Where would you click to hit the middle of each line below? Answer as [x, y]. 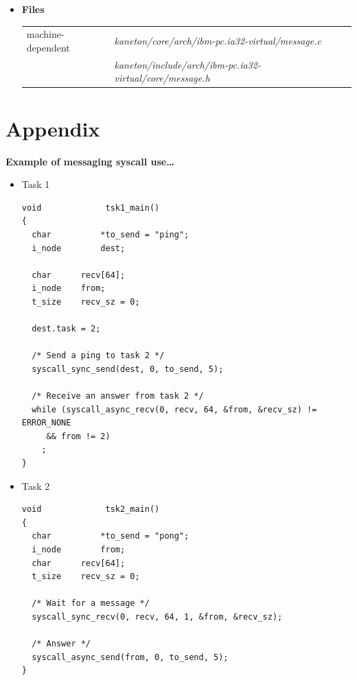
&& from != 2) [78, 436]
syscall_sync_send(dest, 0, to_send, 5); [128, 369]
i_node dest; [79, 248]
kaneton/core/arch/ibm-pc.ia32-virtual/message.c [218, 41]
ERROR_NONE [46, 423]
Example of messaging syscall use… [90, 161]
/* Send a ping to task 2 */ [98, 356]
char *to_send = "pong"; [111, 536]
